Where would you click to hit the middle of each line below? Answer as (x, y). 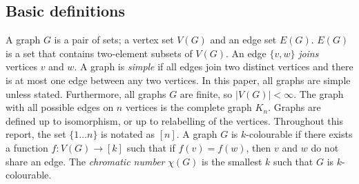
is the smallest (232, 161)
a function (27, 147)
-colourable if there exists (299, 134)
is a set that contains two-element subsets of (99, 53)
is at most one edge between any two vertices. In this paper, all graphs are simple (178, 80)
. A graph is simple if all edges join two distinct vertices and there (214, 67)
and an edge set (243, 40)
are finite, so (206, 93)
